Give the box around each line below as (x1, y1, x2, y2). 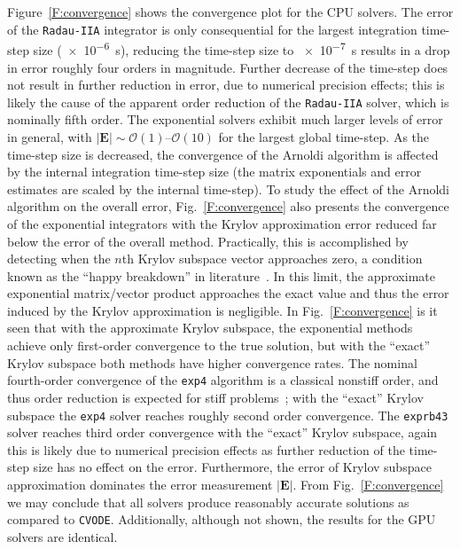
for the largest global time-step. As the (218, 127, 430, 145)
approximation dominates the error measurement (7, 474, 273, 493)
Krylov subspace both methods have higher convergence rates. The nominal (7, 353, 417, 372)
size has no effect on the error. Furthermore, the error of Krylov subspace (33, 458, 432, 476)
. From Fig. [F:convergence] (292, 474, 444, 493)
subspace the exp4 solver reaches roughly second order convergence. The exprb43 (7, 405, 448, 424)
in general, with (7, 127, 92, 145)
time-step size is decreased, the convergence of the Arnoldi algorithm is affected (7, 145, 439, 163)
